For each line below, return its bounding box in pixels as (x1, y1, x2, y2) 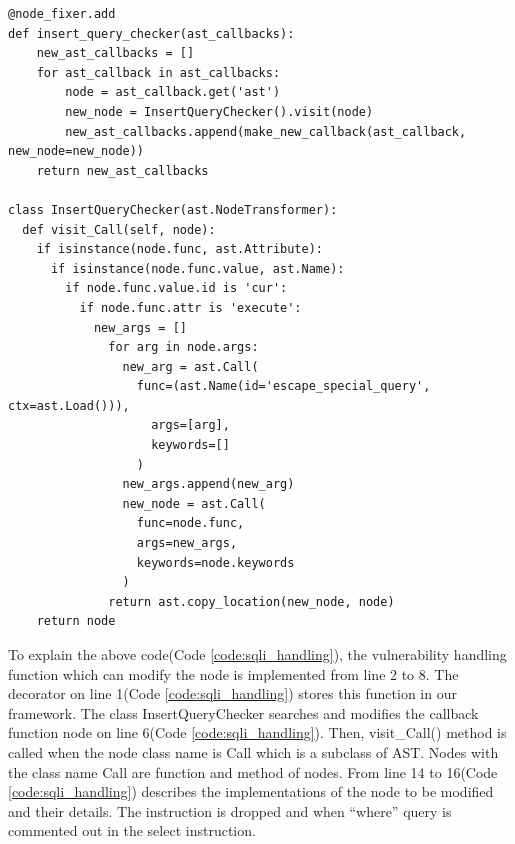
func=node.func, (136, 516, 245, 531)
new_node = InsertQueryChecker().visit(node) (65, 104, 374, 119)
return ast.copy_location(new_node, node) (108, 594, 395, 609)
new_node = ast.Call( (122, 496, 266, 511)
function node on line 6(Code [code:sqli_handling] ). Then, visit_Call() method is (8, 722, 507, 743)
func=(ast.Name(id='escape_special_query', (136, 379, 431, 394)
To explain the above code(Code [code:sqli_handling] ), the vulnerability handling (8, 644, 507, 664)
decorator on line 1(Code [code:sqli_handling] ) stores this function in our (8, 683, 457, 704)
